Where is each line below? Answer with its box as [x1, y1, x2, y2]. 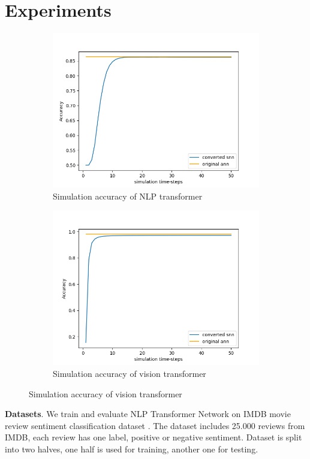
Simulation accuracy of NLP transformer [53, 189, 203, 202]
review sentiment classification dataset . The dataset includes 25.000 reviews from [5, 419, 305, 431]
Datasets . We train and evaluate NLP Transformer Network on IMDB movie [5, 407, 291, 420]
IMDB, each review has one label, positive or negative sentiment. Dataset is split [5, 431, 302, 443]
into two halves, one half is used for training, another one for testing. [5, 442, 258, 455]
